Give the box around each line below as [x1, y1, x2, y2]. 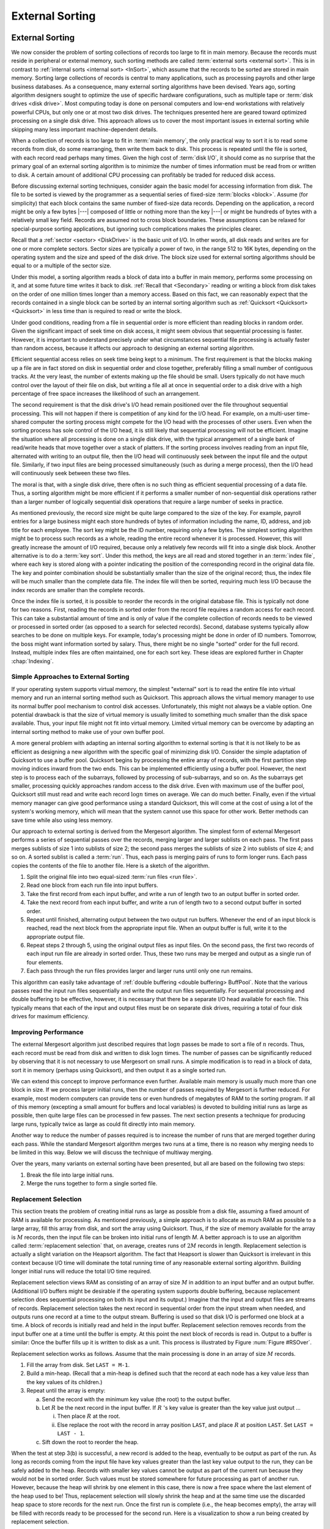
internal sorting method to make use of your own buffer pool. [11, 728, 165, 735]
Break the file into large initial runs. [26, 1171, 114, 1179]
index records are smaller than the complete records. [11, 586, 145, 593]
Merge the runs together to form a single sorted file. [26, 1180, 158, 1187]
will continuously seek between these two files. [11, 470, 131, 477]
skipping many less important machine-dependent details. [11, 125, 158, 133]
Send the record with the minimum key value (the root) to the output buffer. [42, 1395, 231, 1403]
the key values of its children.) [26, 1378, 103, 1385]
